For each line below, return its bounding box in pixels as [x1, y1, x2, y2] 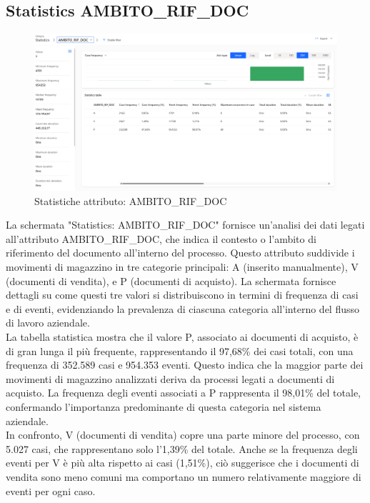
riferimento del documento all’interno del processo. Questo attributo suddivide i [6, 245, 355, 260]
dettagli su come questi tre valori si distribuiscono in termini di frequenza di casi [6, 287, 359, 302]
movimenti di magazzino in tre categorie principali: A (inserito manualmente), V [6, 259, 359, 274]
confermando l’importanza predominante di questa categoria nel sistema [6, 399, 321, 414]
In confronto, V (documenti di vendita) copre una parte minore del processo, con [6, 427, 360, 442]
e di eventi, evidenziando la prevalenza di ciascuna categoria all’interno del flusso [6, 301, 360, 316]
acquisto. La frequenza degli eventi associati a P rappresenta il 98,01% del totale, [6, 385, 361, 400]
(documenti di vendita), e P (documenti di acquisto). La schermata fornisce [6, 273, 336, 288]
